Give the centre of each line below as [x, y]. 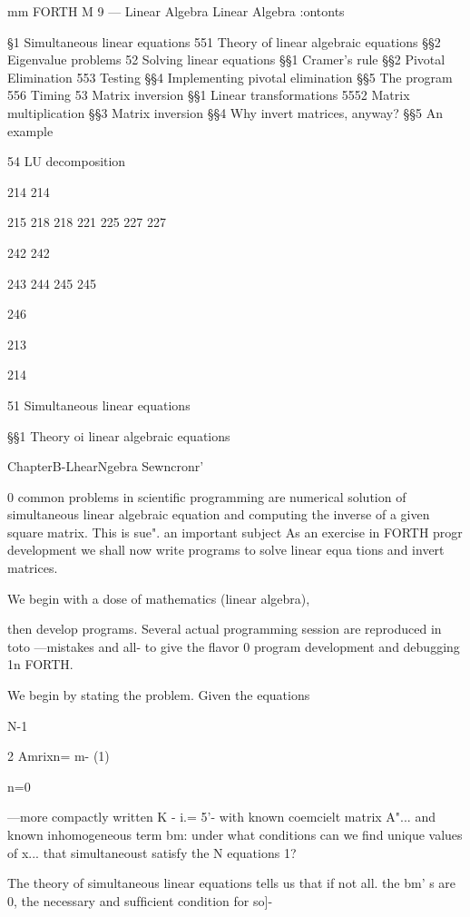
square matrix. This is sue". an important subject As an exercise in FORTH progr [235, 532]
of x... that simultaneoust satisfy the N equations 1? [152, 852]
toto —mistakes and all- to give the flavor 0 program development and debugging [234, 646]
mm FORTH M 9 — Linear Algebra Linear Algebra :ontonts [176, 11]
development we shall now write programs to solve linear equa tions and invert [226, 550]
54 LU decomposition [67, 161]
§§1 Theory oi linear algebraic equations [119, 435]
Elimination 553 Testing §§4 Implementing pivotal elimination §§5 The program [230, 77]
